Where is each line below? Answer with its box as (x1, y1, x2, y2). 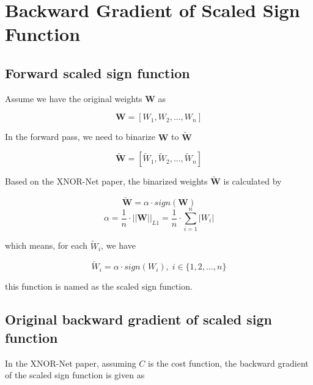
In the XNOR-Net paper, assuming (5, 356, 136, 369)
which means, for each (5, 239, 88, 252)
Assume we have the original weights (5, 92, 142, 105)
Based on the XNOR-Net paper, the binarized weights (5, 175, 208, 188)
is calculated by (223, 175, 282, 188)
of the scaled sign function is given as (5, 369, 145, 381)
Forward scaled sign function (5, 63, 190, 82)
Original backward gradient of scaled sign (5, 310, 272, 329)
